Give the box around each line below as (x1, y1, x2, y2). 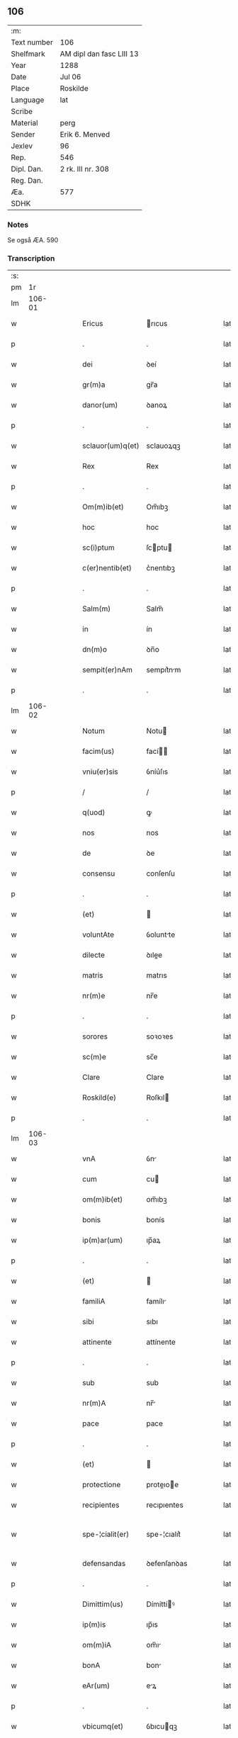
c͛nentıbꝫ (146, 563, 176, 573)
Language (11, 95, 45, 105)
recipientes (82, 1500, 120, 1510)
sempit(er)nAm (82, 665, 133, 675)
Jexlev (11, 141, 33, 151)
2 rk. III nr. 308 (59, 164, 110, 174)
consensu (82, 869, 115, 879)
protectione (82, 1480, 121, 1490)
